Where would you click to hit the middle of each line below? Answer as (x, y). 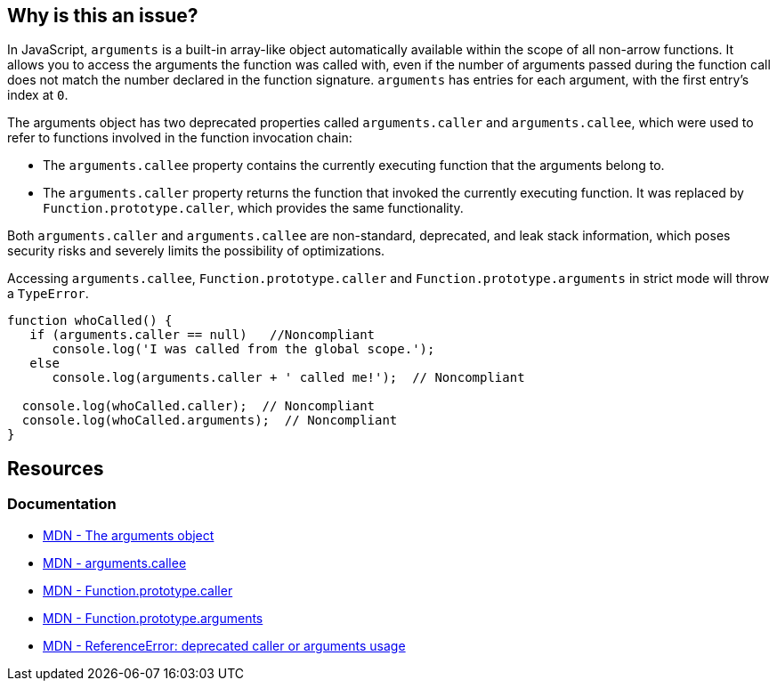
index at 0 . (38, 95)
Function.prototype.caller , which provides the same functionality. (253, 208)
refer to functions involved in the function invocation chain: (180, 138)
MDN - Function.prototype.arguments (153, 618)
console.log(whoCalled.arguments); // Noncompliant (210, 421)
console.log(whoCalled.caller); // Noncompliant (198, 406)
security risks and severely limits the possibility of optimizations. (196, 251)
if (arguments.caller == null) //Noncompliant (202, 335)
